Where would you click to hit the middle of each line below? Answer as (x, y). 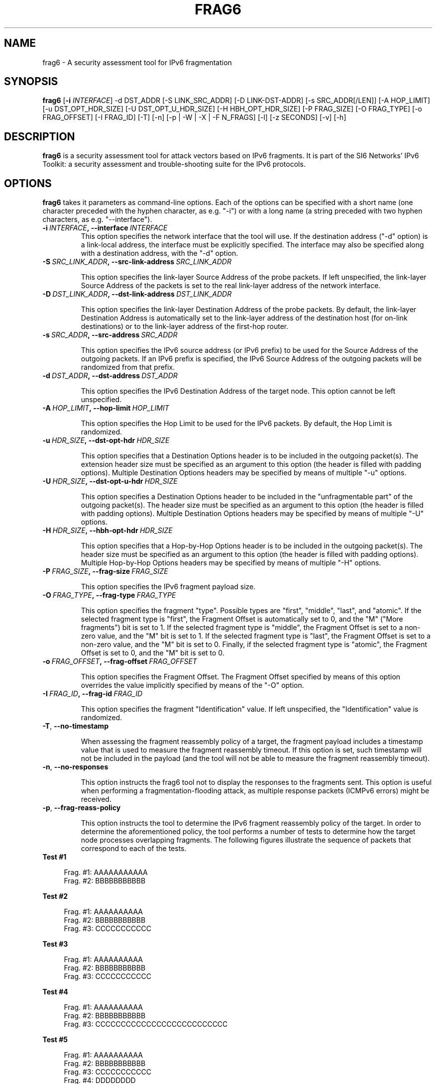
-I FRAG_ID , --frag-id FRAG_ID (93, 694)
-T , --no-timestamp (75, 726)
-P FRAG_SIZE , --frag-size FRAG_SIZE (105, 571)
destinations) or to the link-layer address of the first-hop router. (185, 326)
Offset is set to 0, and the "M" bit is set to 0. (153, 653)
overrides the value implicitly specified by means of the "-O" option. (192, 685)
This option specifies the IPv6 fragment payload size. (168, 587)
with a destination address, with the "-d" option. (160, 253)
